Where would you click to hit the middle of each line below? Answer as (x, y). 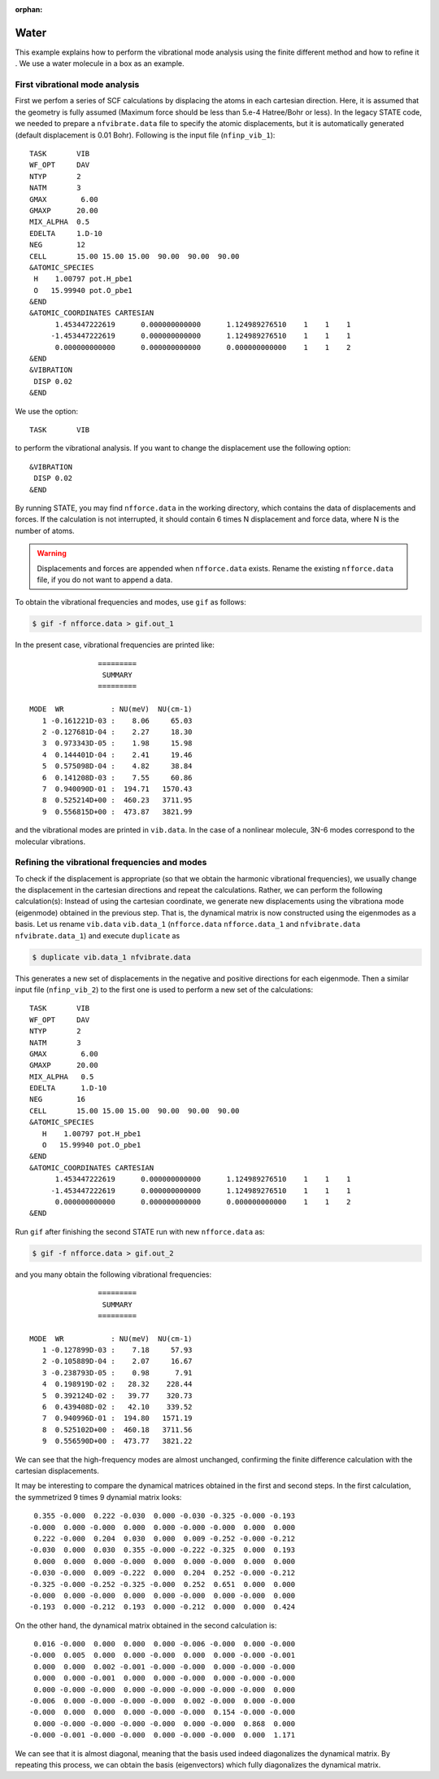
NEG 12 (57, 245)
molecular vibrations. (50, 841)
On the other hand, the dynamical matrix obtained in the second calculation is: (146, 1625)
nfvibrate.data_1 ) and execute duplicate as (98, 935)
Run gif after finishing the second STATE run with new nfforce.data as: (140, 1231)
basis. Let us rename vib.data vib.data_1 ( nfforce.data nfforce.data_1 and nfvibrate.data (188, 924)
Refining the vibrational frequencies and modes (111, 863)
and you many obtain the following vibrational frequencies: (113, 1274)
